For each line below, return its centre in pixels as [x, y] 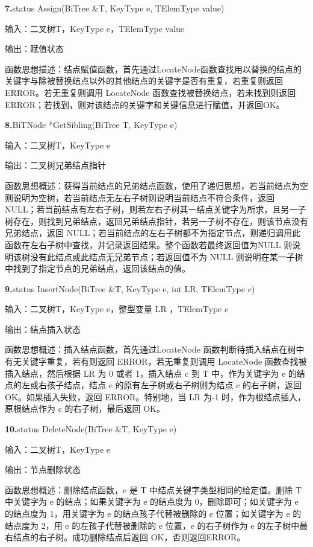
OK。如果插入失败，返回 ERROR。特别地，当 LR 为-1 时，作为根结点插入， [156, 396]
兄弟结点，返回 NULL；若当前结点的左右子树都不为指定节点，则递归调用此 [153, 233]
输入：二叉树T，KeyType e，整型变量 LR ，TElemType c [117, 309]
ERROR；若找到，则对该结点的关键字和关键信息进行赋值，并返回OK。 [145, 104]
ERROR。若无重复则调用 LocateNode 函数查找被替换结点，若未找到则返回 [150, 92]
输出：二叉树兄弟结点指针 [55, 165]
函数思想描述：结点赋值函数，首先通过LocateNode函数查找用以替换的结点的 [153, 69]
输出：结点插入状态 [43, 329]
